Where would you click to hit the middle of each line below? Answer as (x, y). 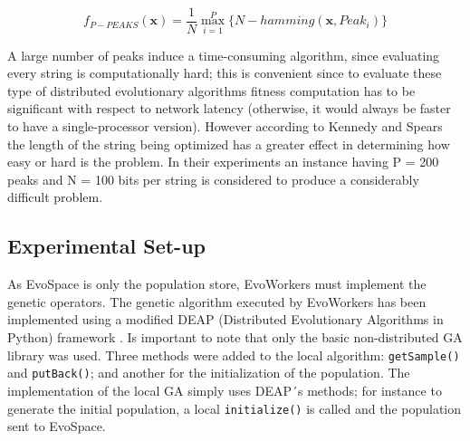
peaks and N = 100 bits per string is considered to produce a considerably (213, 179)
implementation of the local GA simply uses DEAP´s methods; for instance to (225, 390)
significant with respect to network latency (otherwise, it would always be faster (229, 108)
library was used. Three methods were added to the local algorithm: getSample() (234, 355)
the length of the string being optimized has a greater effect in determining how (229, 144)
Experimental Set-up (106, 246)
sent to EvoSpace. (57, 426)
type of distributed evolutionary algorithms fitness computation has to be (211, 90)
